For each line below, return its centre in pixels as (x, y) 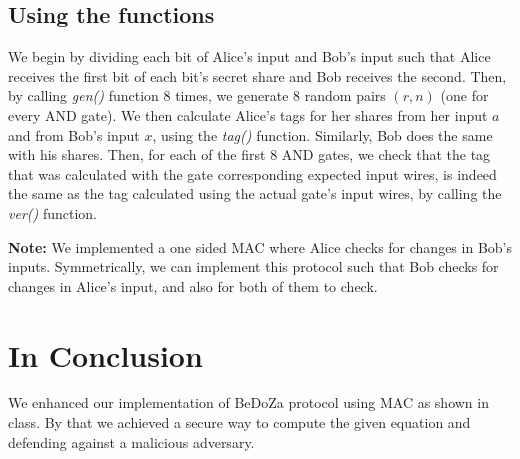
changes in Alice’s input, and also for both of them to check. (193, 285)
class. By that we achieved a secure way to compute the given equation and (239, 422)
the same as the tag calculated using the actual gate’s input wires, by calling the (255, 193)
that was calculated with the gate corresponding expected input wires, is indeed (252, 173)
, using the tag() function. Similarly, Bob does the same (322, 134)
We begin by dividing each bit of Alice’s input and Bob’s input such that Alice (249, 56)
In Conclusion (105, 354)
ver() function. (52, 212)
